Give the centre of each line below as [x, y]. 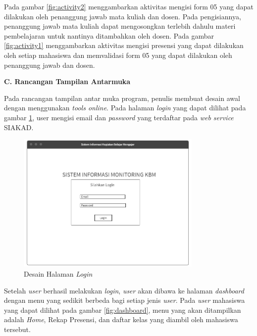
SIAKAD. [19, 127]
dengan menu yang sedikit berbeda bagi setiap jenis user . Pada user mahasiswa [125, 300]
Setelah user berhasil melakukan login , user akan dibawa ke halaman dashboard [124, 290]
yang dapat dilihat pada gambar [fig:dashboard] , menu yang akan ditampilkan [123, 310]
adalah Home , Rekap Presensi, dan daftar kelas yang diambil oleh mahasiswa [121, 319]
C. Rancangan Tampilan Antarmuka [67, 81]
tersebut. [17, 329]
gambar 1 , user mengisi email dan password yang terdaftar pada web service [119, 117]
